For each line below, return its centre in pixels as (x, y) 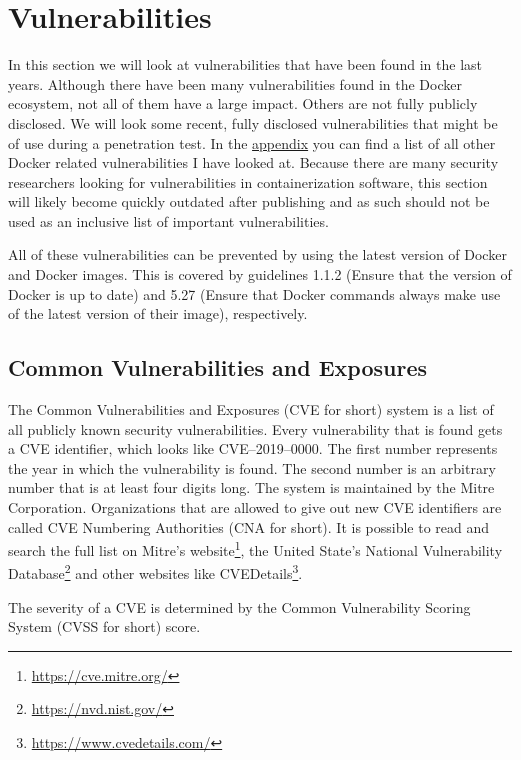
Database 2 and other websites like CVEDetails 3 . (155, 572)
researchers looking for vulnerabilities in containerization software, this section (248, 181)
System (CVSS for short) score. (104, 626)
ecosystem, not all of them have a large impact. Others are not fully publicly (243, 103)
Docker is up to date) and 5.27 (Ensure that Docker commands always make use (254, 293)
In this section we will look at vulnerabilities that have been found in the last (245, 64)
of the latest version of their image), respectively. (158, 313)
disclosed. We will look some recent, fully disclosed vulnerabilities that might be (253, 122)
